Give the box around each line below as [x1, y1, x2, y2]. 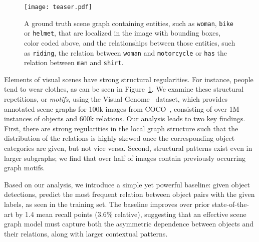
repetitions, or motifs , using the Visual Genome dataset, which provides [4, 94, 228, 104]
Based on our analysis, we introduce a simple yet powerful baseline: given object [4, 179, 250, 189]
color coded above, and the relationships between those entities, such [24, 37, 235, 48]
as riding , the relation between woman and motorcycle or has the [24, 47, 227, 58]
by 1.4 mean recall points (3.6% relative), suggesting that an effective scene [15, 208, 246, 219]
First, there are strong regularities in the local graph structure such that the [4, 123, 238, 133]
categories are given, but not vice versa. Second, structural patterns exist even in [4, 143, 252, 153]
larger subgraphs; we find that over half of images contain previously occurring [4, 152, 246, 163]
